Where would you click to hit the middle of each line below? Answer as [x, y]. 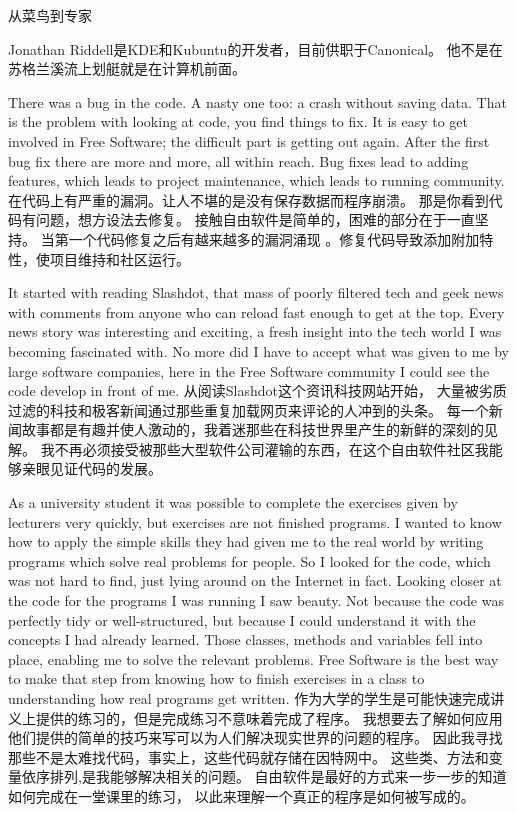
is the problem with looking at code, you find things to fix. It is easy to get [238, 121]
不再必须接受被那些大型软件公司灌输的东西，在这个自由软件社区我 [271, 448]
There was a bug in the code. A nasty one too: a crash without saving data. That [257, 101]
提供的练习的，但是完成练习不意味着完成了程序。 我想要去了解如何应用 [269, 717]
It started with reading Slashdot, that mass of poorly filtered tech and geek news [256, 292]
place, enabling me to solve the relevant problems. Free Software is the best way [253, 658]
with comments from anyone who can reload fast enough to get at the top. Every [256, 311]
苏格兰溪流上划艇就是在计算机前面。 [127, 68]
